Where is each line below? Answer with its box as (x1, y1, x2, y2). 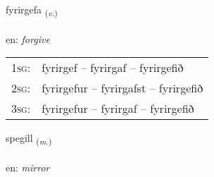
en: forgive (6, 31, 50, 46)
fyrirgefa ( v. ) (6, 2, 58, 18)
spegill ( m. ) (6, 130, 52, 147)
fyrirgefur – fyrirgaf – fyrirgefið (42, 100, 194, 117)
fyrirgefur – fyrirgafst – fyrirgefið (42, 80, 203, 97)
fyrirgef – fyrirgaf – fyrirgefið (42, 59, 184, 76)
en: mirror (6, 160, 50, 175)
